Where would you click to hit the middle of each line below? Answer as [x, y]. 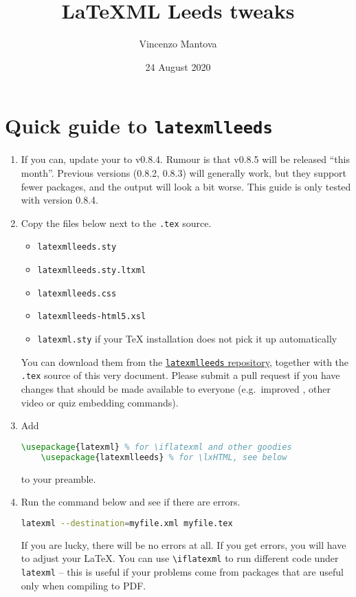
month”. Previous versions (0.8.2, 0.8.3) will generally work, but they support [184, 172]
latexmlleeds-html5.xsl [92, 317]
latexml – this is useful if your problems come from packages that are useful [182, 571]
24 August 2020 [178, 66]
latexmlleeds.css [77, 293]
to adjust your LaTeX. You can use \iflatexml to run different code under [180, 558]
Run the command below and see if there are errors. [131, 502]
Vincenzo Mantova [178, 44]
